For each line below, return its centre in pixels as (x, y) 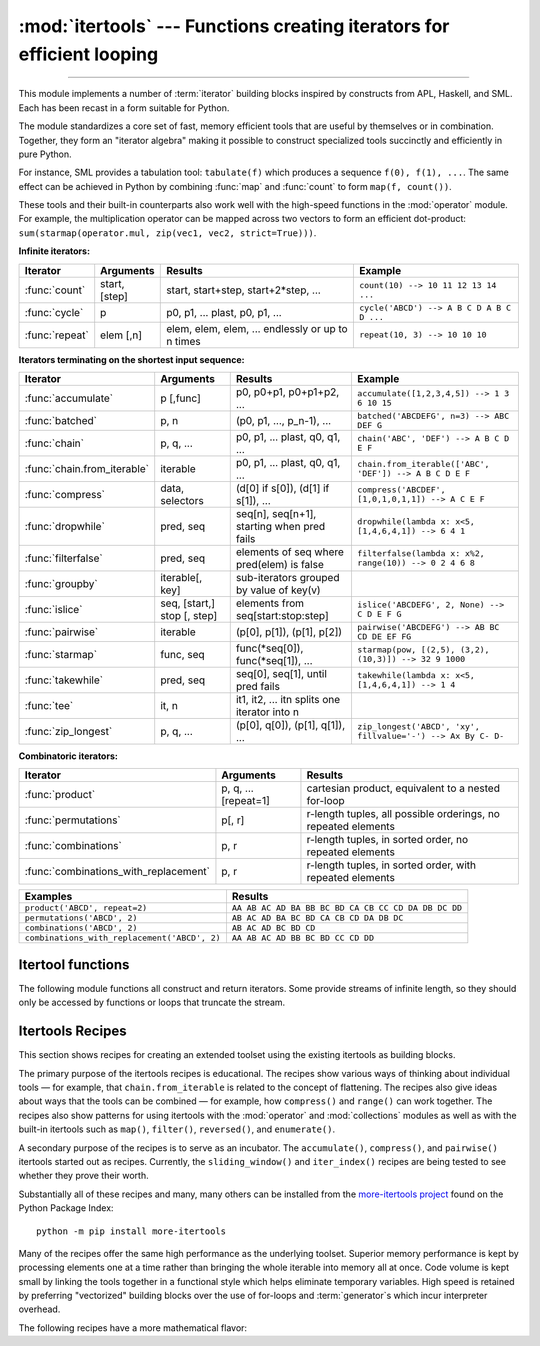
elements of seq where (290, 552)
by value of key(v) (278, 590)
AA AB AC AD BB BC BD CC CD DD (303, 938)
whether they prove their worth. (83, 1176)
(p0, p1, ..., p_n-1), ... (283, 421)
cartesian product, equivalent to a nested (403, 788)
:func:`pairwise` (61, 632)
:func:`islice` (53, 610)
